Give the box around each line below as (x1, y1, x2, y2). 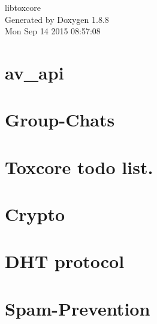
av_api (5, 60, 64, 84)
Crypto (5, 202, 65, 226)
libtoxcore (5, 1, 41, 13)
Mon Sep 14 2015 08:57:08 (5, 25, 101, 37)
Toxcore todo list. (5, 154, 153, 179)
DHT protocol (5, 249, 125, 273)
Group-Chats (5, 107, 115, 132)
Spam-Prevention (5, 296, 150, 320)
